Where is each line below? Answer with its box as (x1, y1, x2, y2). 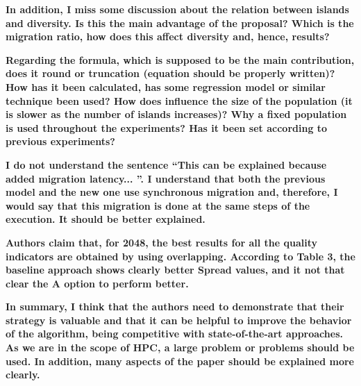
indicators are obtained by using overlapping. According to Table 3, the (6, 249, 355, 263)
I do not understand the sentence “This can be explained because (6, 157, 327, 171)
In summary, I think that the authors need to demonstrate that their (6, 299, 344, 314)
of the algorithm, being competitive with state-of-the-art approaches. (6, 326, 343, 341)
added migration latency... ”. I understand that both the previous (6, 171, 326, 185)
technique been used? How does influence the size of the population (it (6, 93, 353, 108)
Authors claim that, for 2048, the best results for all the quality (6, 235, 318, 249)
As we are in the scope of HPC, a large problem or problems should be (6, 340, 355, 355)
